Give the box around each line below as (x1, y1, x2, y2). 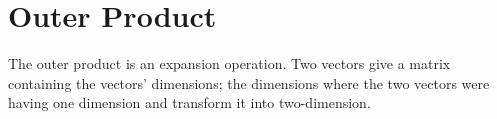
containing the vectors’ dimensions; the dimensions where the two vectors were (8, 72, 490, 93)
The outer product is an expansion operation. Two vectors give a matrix (8, 53, 451, 74)
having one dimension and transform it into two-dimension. (8, 92, 371, 113)
